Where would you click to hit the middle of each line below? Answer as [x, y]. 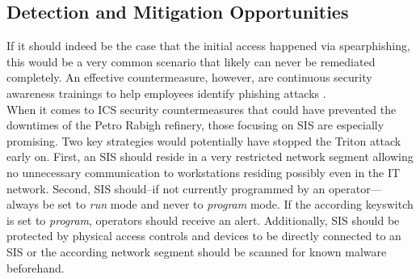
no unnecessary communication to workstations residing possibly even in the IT [204, 172]
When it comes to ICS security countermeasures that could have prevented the [202, 109]
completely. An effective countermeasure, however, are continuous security [189, 77]
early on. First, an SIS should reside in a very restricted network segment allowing [210, 156]
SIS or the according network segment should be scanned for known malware [197, 251]
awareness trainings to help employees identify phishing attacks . [166, 93]
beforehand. [36, 267]
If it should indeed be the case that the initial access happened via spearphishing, [208, 46]
